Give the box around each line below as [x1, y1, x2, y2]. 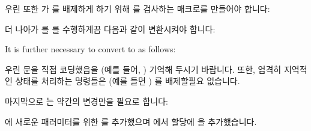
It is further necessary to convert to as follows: [5, 43, 176, 55]
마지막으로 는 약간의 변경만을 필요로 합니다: [5, 94, 168, 107]
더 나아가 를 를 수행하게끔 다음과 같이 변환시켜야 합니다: [5, 22, 216, 35]
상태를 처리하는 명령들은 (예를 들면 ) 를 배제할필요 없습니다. [15, 75, 240, 87]
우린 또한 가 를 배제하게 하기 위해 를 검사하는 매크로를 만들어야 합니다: [5, 2, 270, 14]
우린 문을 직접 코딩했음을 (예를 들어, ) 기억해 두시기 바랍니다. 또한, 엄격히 [5, 62, 282, 75]
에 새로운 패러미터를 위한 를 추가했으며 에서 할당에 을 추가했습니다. [5, 115, 257, 127]
